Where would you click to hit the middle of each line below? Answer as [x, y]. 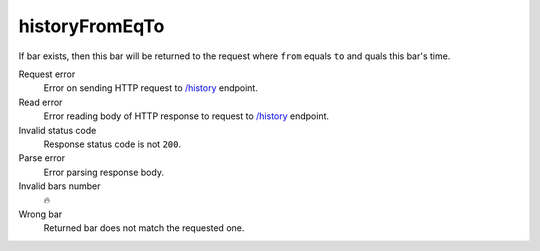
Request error [47, 74]
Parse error [41, 158]
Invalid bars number [59, 186]
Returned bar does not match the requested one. [144, 228]
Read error [40, 102]
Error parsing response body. [104, 172]
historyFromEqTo [91, 26]
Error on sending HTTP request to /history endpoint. [151, 88]
